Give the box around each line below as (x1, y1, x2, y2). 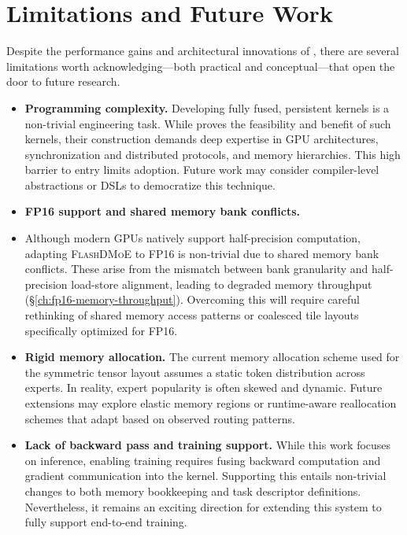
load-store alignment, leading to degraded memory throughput (71, 275, 372, 292)
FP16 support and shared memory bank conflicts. (24, 203, 300, 220)
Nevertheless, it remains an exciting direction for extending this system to (24, 498, 382, 515)
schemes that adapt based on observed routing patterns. (24, 410, 295, 426)
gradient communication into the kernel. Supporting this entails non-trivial (24, 467, 387, 484)
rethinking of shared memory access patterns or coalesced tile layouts (24, 307, 359, 323)
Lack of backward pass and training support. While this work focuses (24, 437, 391, 453)
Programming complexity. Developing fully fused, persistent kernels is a (24, 99, 390, 116)
